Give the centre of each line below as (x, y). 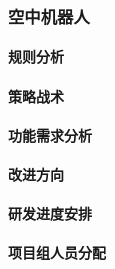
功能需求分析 (50, 134)
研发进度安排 (50, 213)
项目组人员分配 (57, 252)
